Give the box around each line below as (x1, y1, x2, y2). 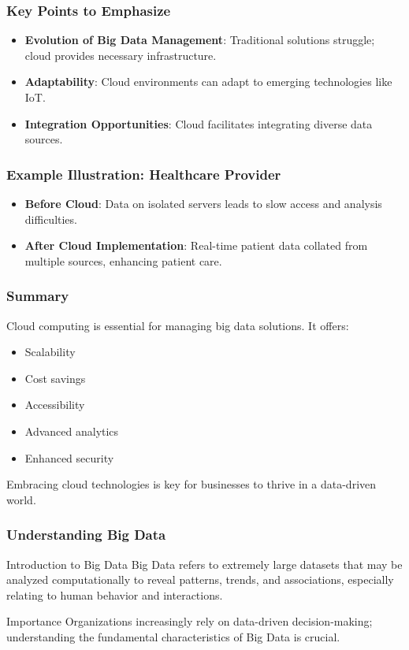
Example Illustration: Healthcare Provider (6, 164, 281, 184)
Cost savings (24, 370, 86, 386)
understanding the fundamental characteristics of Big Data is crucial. (6, 628, 340, 644)
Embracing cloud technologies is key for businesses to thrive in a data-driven (6, 476, 377, 492)
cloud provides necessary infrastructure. (24, 46, 217, 63)
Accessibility (24, 396, 85, 413)
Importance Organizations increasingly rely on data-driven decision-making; (6, 613, 373, 630)
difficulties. (24, 210, 77, 227)
